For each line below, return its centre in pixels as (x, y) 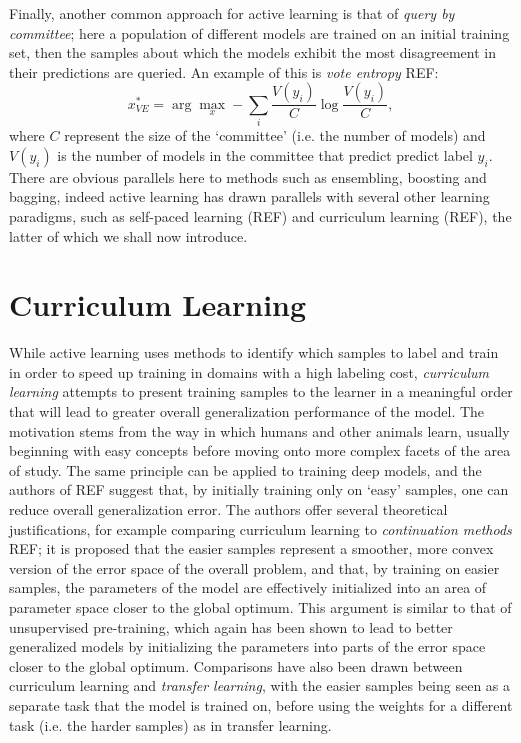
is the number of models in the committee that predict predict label (265, 154)
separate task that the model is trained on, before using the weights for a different (261, 704)
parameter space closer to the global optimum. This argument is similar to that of (260, 606)
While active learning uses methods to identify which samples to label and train (254, 352)
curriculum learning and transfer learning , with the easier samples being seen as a (260, 685)
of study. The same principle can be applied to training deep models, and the (245, 469)
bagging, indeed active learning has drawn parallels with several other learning (249, 196)
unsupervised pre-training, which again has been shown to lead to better (231, 626)
